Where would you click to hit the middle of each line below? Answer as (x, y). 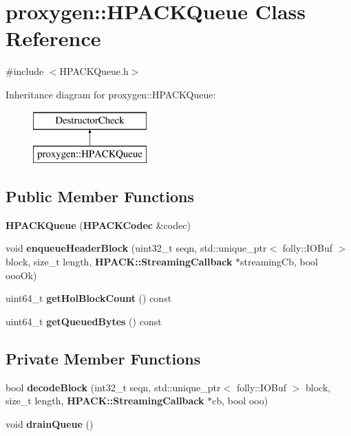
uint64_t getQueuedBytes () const (84, 321)
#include (25, 71)
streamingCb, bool (279, 262)
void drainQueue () (50, 423)
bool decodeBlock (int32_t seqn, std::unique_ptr (113, 387)
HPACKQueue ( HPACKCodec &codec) (98, 225)
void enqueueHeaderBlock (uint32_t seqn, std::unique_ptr (136, 248)
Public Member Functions (100, 196)
